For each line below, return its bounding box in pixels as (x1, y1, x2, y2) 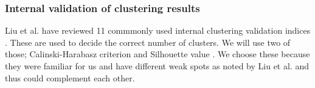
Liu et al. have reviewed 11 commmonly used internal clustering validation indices (5, 24, 311, 37)
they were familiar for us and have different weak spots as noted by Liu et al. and (5, 60, 309, 72)
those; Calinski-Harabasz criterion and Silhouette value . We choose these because (5, 48, 310, 60)
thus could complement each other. (5, 71, 135, 84)
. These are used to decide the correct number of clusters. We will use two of (5, 36, 291, 48)
